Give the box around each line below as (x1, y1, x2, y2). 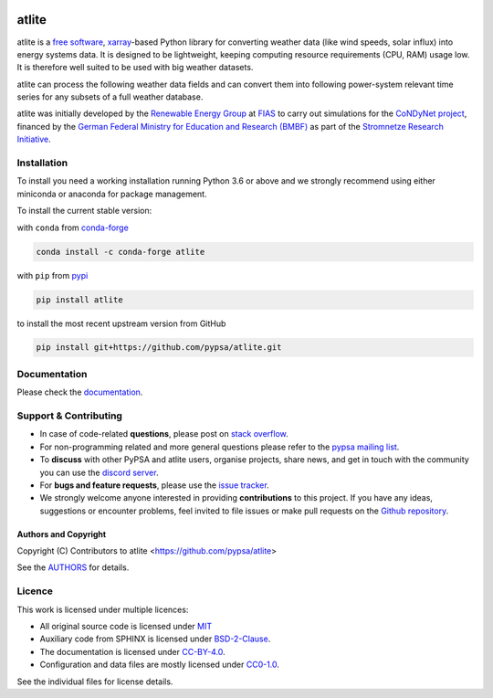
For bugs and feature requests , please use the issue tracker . (39, 480, 269, 491)
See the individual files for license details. (16, 676, 173, 687)
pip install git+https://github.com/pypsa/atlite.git (36, 343, 282, 353)
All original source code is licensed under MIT (39, 621, 213, 632)
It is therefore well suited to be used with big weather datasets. (16, 62, 254, 73)
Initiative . (16, 133, 52, 145)
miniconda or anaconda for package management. (16, 188, 207, 199)
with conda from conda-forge (16, 222, 130, 233)
